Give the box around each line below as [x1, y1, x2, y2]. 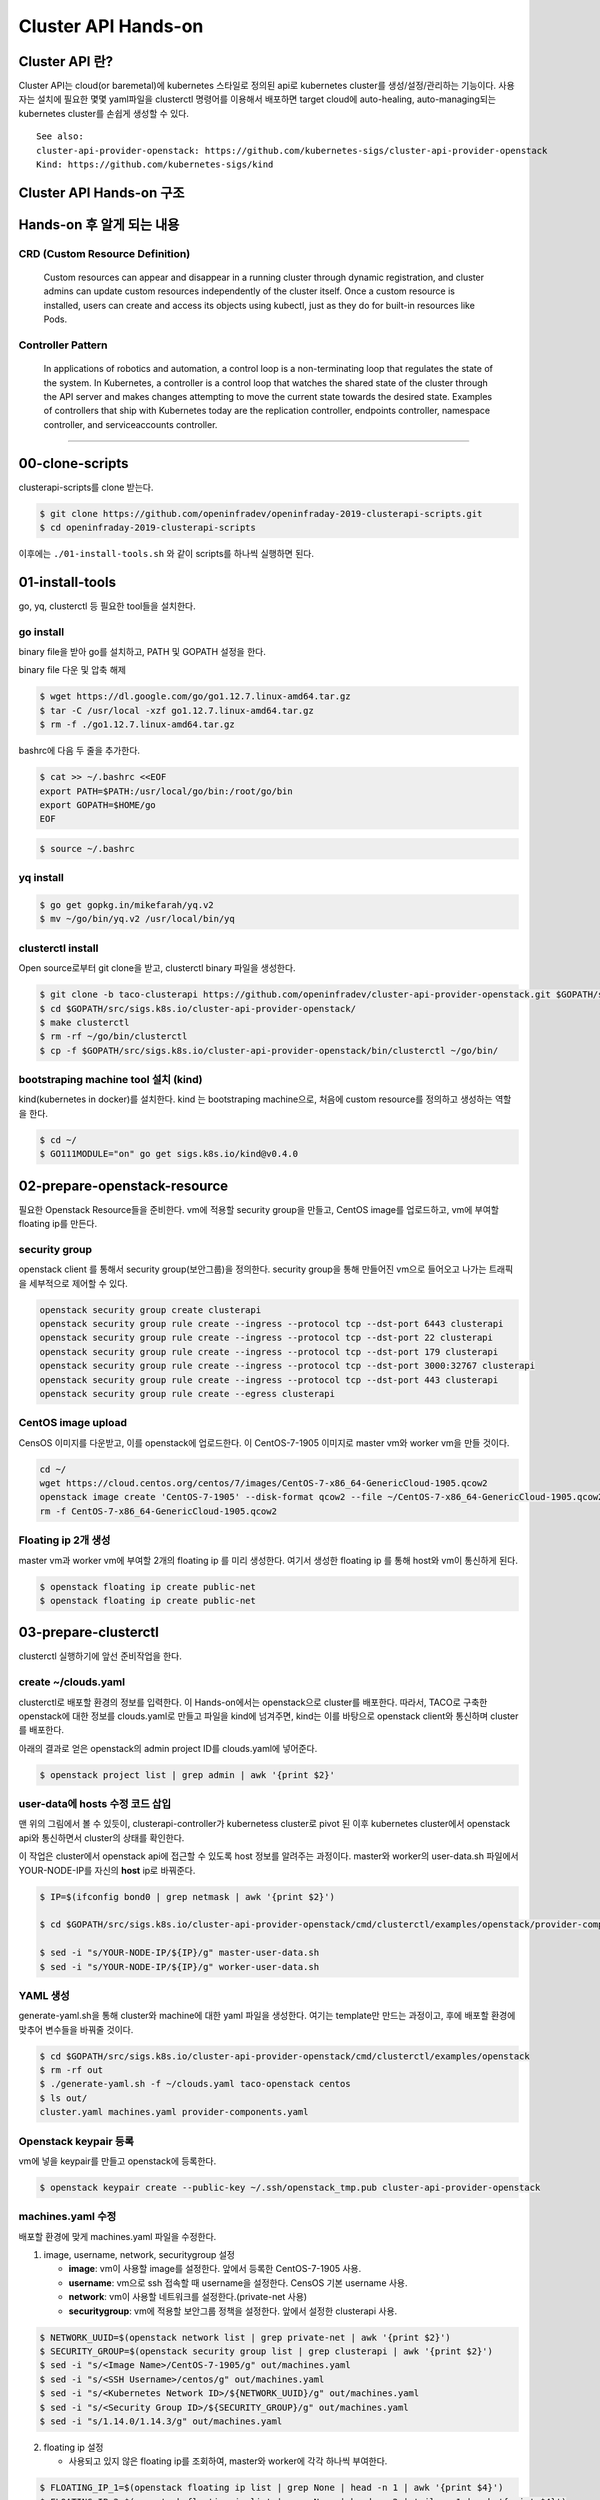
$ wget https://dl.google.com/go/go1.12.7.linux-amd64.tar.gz [39, 691, 351, 702]
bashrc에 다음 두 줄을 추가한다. [18, 745, 140, 757]
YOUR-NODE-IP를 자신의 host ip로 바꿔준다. [18, 1864, 196, 1876]
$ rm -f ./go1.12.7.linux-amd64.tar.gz [39, 719, 235, 730]
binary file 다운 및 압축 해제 [18, 664, 127, 676]
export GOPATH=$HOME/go [39, 799, 157, 810]
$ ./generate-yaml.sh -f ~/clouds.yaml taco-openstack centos [39, 2078, 351, 2090]
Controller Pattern [18, 338, 109, 352]
